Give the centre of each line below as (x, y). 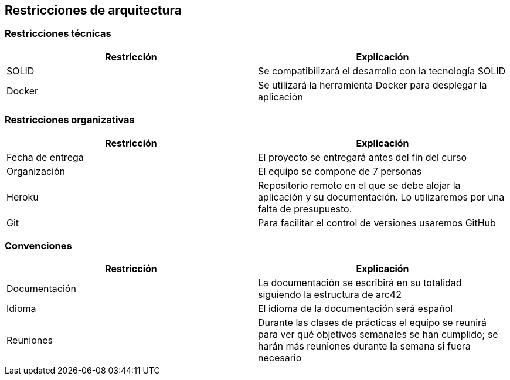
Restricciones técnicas (58, 34)
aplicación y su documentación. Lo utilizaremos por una (381, 197)
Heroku (23, 197)
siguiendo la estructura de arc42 (330, 295)
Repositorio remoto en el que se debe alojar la (359, 185)
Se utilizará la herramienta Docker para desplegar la (373, 85)
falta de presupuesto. (305, 208)
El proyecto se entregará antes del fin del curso (363, 157)
